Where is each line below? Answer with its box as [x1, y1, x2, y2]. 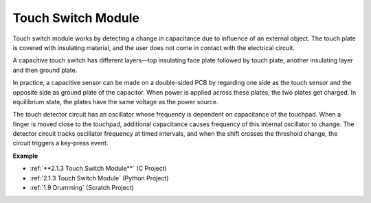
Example [12, 152, 38, 160]
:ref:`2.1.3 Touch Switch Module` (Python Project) [30, 174, 169, 182]
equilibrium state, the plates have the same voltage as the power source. [12, 97, 218, 106]
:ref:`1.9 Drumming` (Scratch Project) [30, 184, 134, 192]
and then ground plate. [12, 66, 78, 74]
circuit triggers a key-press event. [12, 139, 109, 147]
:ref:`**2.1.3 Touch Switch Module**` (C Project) [30, 165, 168, 173]
